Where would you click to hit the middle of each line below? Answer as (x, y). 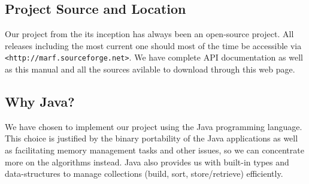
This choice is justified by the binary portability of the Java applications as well (152, 138)
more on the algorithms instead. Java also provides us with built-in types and (147, 162)
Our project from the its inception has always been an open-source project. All (149, 34)
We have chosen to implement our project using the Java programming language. (154, 126)
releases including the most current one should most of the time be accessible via (153, 45)
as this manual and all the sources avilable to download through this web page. (150, 69)
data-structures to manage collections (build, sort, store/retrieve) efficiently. (144, 174)
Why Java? (40, 102)
